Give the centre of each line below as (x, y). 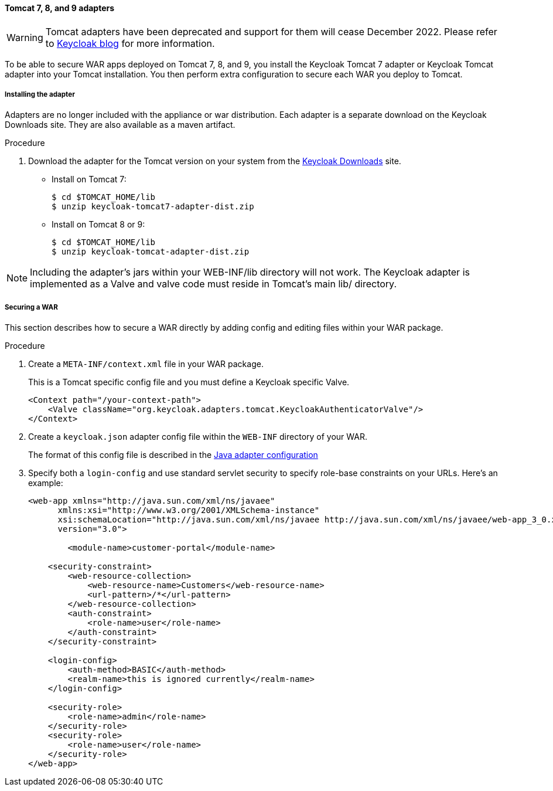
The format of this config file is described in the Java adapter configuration (173, 455)
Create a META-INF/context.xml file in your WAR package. (146, 364)
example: (46, 483)
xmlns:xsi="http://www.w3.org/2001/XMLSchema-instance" (189, 510)
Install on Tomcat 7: (89, 179)
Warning (25, 37)
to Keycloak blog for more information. (130, 43)
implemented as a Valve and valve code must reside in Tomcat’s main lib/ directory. (213, 284)
